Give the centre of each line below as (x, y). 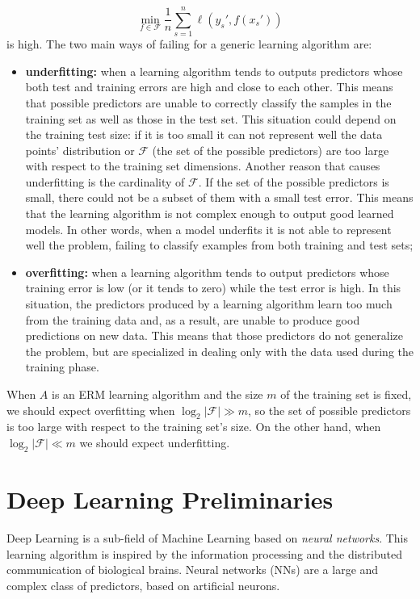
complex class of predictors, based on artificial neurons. (143, 585)
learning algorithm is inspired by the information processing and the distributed (204, 553)
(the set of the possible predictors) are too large (271, 150)
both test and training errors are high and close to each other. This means (209, 87)
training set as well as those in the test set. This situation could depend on (211, 118)
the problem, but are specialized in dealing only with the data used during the (219, 351)
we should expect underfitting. (155, 442)
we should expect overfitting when (91, 410)
